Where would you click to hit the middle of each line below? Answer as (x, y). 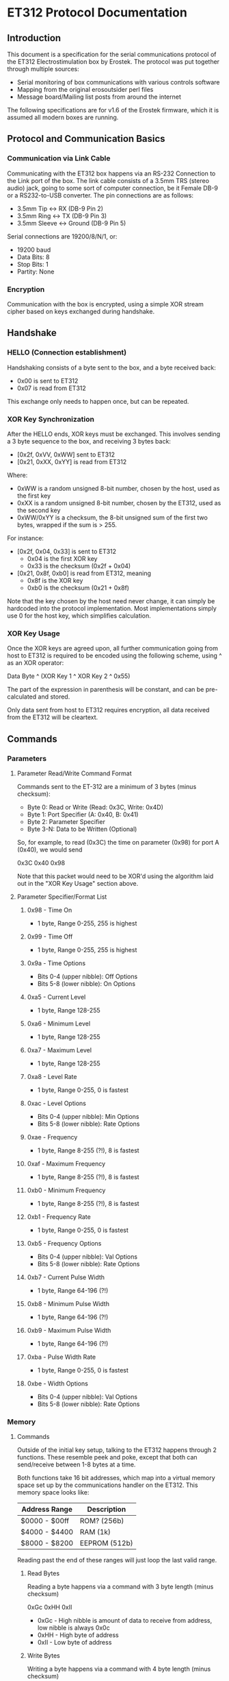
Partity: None (36, 271)
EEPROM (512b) (106, 1543)
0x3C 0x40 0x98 (41, 862)
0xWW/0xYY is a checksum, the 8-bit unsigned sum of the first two (112, 517)
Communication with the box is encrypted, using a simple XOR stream (105, 304)
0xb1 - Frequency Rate (59, 1217)
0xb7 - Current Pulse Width (66, 1277)
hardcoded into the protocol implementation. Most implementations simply (112, 608)
